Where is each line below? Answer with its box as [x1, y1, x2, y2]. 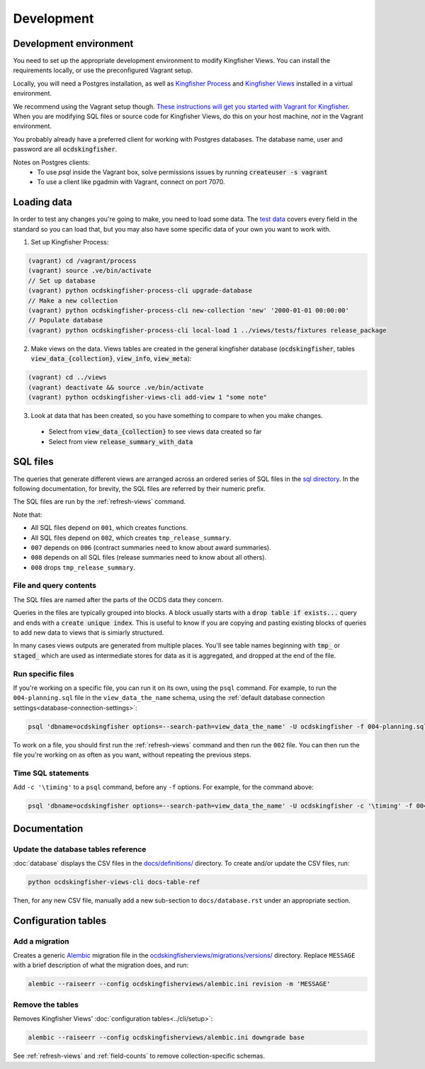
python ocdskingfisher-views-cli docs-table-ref [28, 878, 200, 886]
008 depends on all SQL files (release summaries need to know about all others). [30, 553, 267, 562]
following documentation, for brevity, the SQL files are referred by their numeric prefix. [13, 484, 266, 492]
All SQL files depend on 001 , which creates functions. [30, 524, 188, 532]
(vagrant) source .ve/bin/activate [28, 266, 152, 275]
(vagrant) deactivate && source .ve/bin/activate [28, 383, 204, 391]
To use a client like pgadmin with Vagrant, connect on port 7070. [37, 178, 225, 186]
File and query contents [13, 581, 97, 591]
